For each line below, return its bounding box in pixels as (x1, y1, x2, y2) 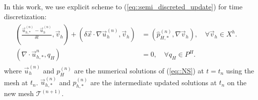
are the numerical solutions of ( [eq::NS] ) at (74, 65, 204, 75)
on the (227, 77, 247, 87)
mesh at (4, 77, 28, 87)
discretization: (4, 11, 47, 21)
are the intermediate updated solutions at (90, 77, 217, 87)
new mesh (4, 88, 34, 99)
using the (226, 65, 254, 75)
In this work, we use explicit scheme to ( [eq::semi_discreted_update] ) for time (4, 1, 243, 11)
